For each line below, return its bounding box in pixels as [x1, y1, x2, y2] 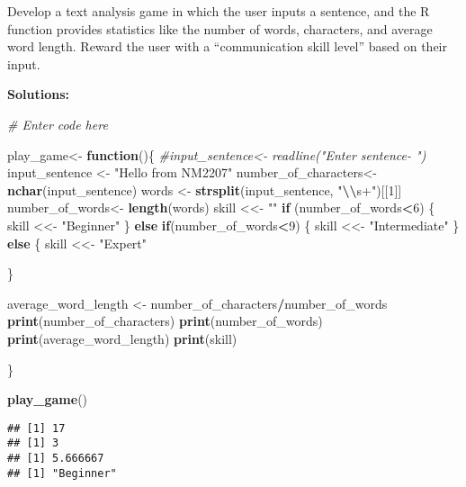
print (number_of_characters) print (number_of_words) [7, 311, 323, 330]
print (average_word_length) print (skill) [7, 329, 237, 347]
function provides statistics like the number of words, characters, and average [7, 19, 433, 38]
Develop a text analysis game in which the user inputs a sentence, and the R [7, 2, 430, 20]
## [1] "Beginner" [7, 466, 117, 480]
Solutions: [7, 85, 69, 104]
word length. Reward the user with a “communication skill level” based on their [7, 37, 448, 56]
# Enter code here [7, 114, 108, 133]
